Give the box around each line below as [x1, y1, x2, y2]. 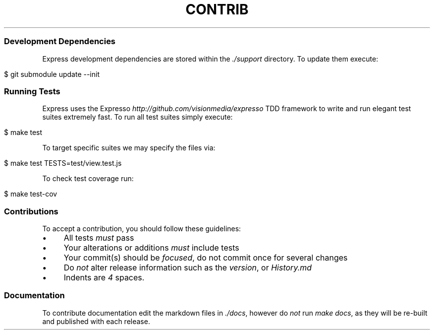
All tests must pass [63, 233, 134, 243]
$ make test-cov [4, 190, 57, 199]
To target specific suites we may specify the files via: [42, 143, 216, 152]
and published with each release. [42, 317, 150, 326]
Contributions [4, 206, 58, 216]
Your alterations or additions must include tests [63, 243, 239, 253]
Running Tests [4, 86, 60, 96]
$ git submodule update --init [4, 69, 100, 78]
